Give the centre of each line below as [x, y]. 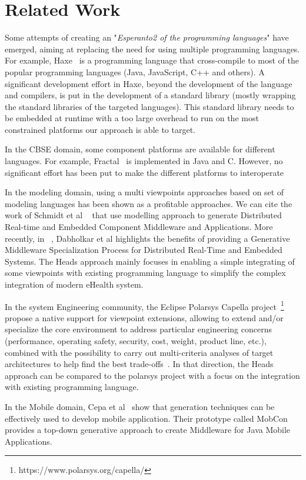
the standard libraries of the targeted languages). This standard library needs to [149, 106]
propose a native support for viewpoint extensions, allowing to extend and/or [144, 317]
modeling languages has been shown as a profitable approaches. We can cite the [149, 203]
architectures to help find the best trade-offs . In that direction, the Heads [139, 364]
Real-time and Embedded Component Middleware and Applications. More [139, 227]
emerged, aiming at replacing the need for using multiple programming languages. [152, 49]
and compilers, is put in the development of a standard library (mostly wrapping [150, 95]
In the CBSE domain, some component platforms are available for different [140, 149]
